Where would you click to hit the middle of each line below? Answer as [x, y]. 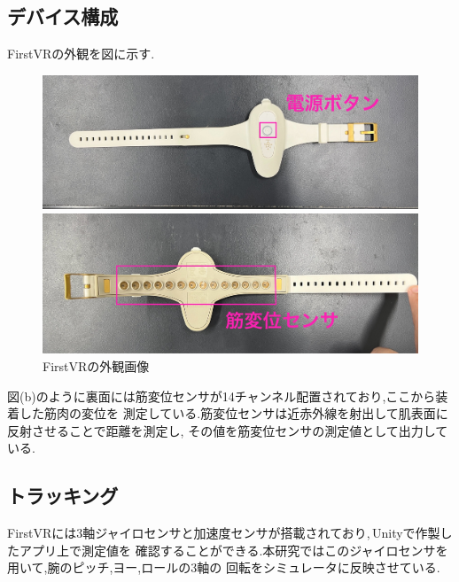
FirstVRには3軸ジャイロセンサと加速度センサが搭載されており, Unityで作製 [224, 533]
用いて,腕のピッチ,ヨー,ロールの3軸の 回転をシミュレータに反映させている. [224, 567]
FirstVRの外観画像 [96, 365]
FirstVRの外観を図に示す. [81, 54]
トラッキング [63, 496]
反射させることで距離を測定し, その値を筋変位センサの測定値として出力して [228, 430]
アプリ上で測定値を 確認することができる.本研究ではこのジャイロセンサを [233, 550]
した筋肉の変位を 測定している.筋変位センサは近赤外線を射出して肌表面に [233, 413]
